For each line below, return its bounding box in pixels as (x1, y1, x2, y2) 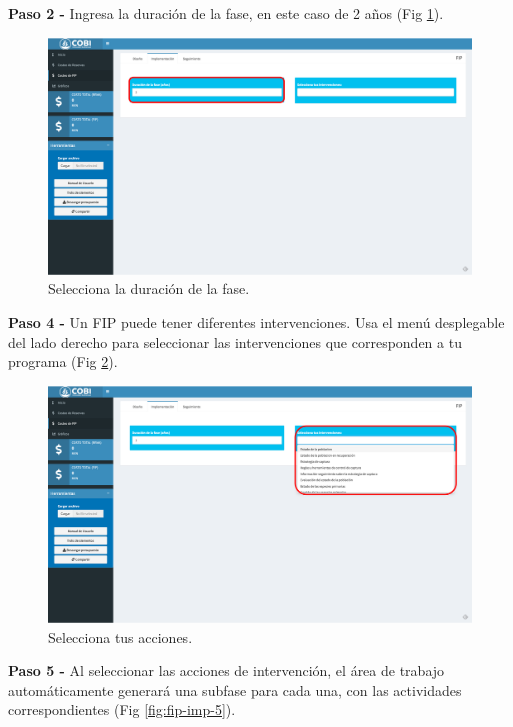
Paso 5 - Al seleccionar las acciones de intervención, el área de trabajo (8, 660, 445, 681)
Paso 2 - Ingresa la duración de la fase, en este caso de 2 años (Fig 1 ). (8, 3, 444, 23)
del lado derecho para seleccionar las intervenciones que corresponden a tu (8, 331, 462, 352)
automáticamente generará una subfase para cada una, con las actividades (8, 679, 462, 700)
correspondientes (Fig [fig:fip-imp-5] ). (8, 699, 236, 720)
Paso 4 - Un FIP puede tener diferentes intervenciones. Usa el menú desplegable (8, 312, 505, 333)
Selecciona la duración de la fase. (48, 278, 250, 299)
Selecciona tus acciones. (48, 626, 193, 647)
